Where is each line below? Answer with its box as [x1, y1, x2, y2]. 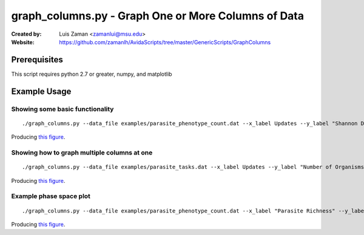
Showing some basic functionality [11, 105, 114, 113]
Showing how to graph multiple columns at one [11, 148, 153, 157]
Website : [11, 38, 35, 45]
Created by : [11, 30, 42, 38]
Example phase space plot [11, 192, 91, 200]
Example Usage [11, 86, 72, 96]
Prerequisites [11, 55, 63, 65]
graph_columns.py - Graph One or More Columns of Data [11, 9, 305, 22]
